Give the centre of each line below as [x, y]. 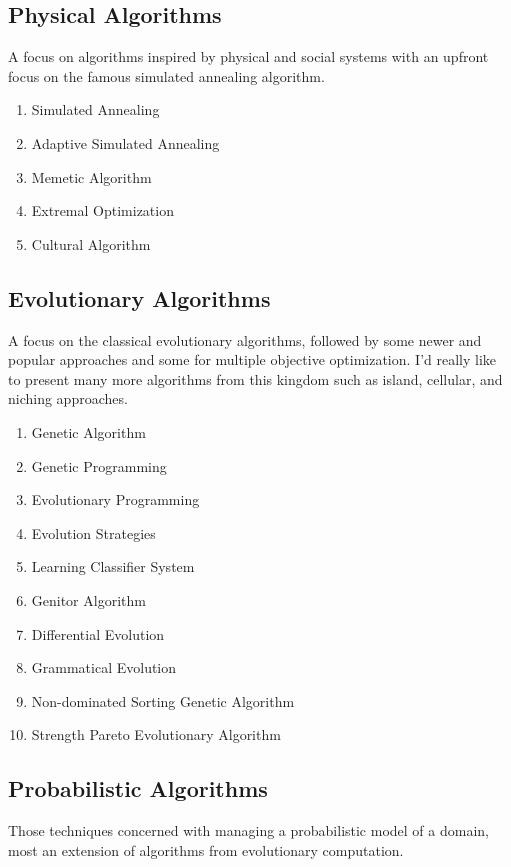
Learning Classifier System [113, 566]
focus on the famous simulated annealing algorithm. [166, 75]
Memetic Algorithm [91, 176]
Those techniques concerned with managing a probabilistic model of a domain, [248, 830]
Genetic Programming [99, 465]
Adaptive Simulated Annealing [125, 142]
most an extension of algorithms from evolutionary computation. [206, 849]
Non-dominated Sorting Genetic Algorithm [163, 700]
